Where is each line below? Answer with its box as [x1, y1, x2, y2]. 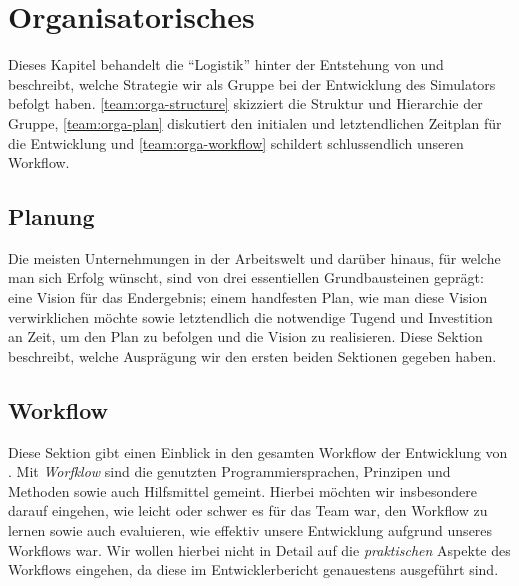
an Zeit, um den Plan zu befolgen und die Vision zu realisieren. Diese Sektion [8, 326, 483, 347]
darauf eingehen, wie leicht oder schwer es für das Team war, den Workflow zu [8, 500, 488, 521]
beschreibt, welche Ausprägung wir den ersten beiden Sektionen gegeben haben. [8, 345, 497, 366]
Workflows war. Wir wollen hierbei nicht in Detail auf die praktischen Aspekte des [8, 539, 511, 560]
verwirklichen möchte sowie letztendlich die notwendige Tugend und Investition [8, 306, 493, 327]
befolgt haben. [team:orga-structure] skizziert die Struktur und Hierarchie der [8, 93, 483, 114]
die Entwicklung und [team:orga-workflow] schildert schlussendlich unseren [8, 132, 464, 153]
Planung [8, 201, 95, 232]
